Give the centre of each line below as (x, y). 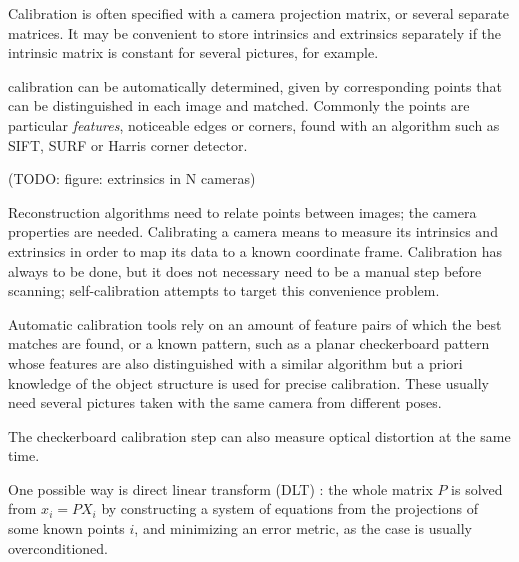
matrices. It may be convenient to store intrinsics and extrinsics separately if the (255, 32)
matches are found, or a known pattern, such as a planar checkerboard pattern (249, 343)
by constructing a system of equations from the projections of (289, 508)
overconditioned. (58, 547)
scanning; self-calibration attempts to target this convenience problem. (224, 290)
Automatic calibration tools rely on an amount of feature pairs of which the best (255, 323)
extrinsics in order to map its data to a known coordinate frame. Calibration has (255, 250)
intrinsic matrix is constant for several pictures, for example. (193, 52)
